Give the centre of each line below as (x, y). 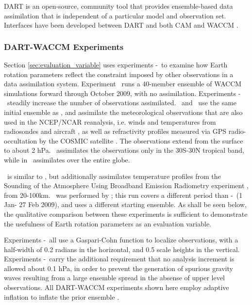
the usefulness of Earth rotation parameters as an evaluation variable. (108, 223)
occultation (21, 140)
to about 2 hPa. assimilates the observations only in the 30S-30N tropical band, (124, 150)
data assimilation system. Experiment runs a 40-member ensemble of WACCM (123, 84)
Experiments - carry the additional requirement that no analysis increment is (119, 259)
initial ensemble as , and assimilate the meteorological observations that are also (123, 112)
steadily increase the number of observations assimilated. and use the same (122, 103)
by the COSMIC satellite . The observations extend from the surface (141, 140)
